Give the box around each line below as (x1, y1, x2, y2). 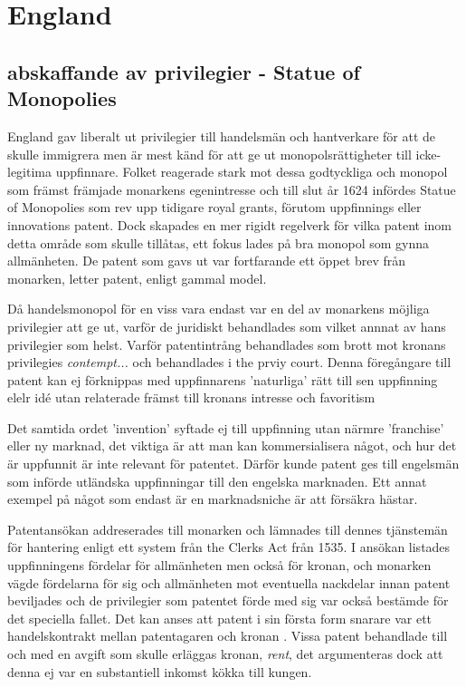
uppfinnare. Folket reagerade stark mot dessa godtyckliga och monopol (55, 162, 448, 181)
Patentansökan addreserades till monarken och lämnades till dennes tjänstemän (7, 519, 448, 538)
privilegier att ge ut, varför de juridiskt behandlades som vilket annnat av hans (7, 316, 446, 335)
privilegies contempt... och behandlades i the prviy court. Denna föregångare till (7, 353, 452, 372)
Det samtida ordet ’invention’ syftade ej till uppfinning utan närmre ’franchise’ (7, 418, 444, 437)
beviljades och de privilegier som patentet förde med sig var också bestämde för (7, 591, 449, 610)
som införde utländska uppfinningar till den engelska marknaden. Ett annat (7, 471, 427, 490)
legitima (7, 162, 52, 181)
